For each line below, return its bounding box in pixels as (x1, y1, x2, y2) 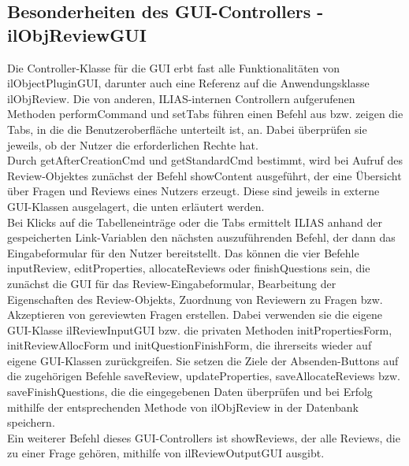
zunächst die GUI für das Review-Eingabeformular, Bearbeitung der (7, 275, 336, 291)
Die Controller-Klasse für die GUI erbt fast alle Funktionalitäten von (7, 59, 340, 76)
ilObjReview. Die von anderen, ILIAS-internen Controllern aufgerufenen (7, 90, 355, 106)
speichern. (7, 414, 55, 431)
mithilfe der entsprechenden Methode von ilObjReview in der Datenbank (7, 398, 359, 415)
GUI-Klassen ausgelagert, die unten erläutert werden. (7, 198, 265, 214)
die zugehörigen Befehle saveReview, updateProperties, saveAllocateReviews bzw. (7, 368, 400, 384)
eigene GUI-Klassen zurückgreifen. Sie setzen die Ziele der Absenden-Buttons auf (7, 352, 399, 368)
